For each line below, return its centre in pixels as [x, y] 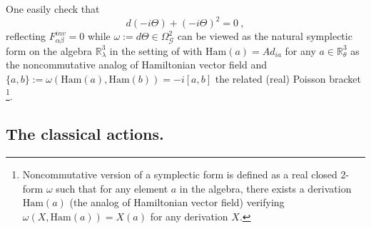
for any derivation [189, 216]
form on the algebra [49, 50]
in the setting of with [156, 50]
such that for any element [112, 188]
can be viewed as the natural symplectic [265, 36]
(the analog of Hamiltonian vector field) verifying [177, 202]
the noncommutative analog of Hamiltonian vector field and [137, 65]
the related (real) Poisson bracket [288, 79]
